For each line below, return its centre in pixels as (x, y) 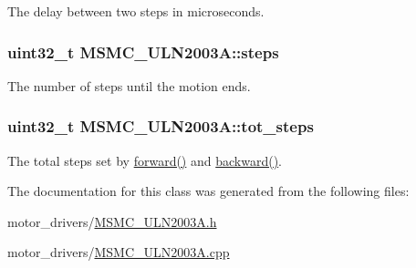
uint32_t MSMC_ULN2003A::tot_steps (161, 126)
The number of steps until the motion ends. (129, 85)
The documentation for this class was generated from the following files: (208, 191)
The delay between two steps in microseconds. (136, 11)
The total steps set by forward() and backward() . (145, 160)
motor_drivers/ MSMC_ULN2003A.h (112, 221)
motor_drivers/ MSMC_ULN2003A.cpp (119, 252)
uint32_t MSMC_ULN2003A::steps (143, 52)
